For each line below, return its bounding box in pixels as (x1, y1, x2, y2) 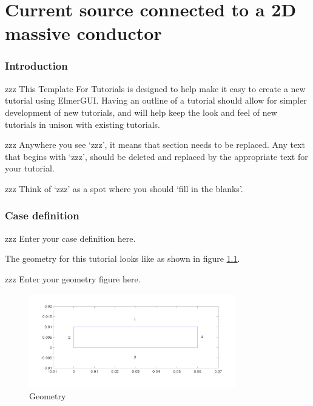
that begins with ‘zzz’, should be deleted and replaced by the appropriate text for (5, 150, 308, 162)
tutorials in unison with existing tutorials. (5, 118, 160, 130)
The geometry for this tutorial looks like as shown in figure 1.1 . (5, 252, 240, 265)
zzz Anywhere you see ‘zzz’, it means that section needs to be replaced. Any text (5, 138, 305, 151)
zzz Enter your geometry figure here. (5, 272, 141, 285)
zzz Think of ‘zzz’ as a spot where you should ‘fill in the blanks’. (5, 182, 243, 195)
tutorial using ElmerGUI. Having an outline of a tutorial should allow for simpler (5, 94, 307, 107)
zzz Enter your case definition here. (5, 231, 136, 244)
